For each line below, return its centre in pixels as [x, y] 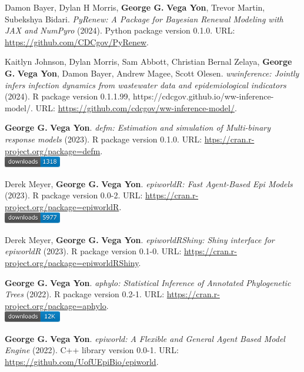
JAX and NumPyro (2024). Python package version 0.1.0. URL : [120, 30]
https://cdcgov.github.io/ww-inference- [203, 96]
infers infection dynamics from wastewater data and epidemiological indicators [146, 84]
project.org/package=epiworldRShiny [72, 263]
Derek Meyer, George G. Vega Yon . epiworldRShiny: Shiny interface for [140, 239]
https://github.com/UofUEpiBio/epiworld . [82, 362]
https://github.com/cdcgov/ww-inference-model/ [146, 107]
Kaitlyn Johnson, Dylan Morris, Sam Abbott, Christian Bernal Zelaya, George [148, 62]
